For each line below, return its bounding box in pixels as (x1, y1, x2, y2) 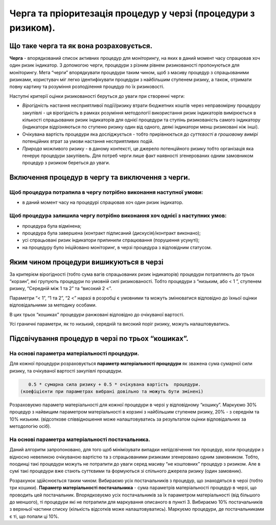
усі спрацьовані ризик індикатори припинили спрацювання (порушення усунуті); (22, 237, 200, 243)
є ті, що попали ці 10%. (9, 513, 59, 519)
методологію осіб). (9, 423, 51, 429)
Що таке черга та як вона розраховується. (9, 41, 153, 50)
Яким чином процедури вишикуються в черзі (9, 257, 164, 266)
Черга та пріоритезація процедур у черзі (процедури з (9, 8, 255, 19)
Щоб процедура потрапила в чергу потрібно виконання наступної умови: (9, 189, 203, 196)
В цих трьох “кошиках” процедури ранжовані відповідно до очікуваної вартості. (9, 311, 185, 317)
